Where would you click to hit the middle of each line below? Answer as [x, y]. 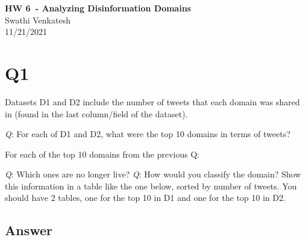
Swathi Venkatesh [38, 20]
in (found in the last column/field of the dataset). [96, 113]
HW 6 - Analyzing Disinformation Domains [98, 8]
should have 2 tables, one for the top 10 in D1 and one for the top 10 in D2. [145, 198]
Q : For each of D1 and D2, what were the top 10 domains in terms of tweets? [148, 134]
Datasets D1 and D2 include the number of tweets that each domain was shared [152, 101]
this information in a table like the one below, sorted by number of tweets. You [151, 186]
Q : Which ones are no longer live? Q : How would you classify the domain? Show [153, 174]
